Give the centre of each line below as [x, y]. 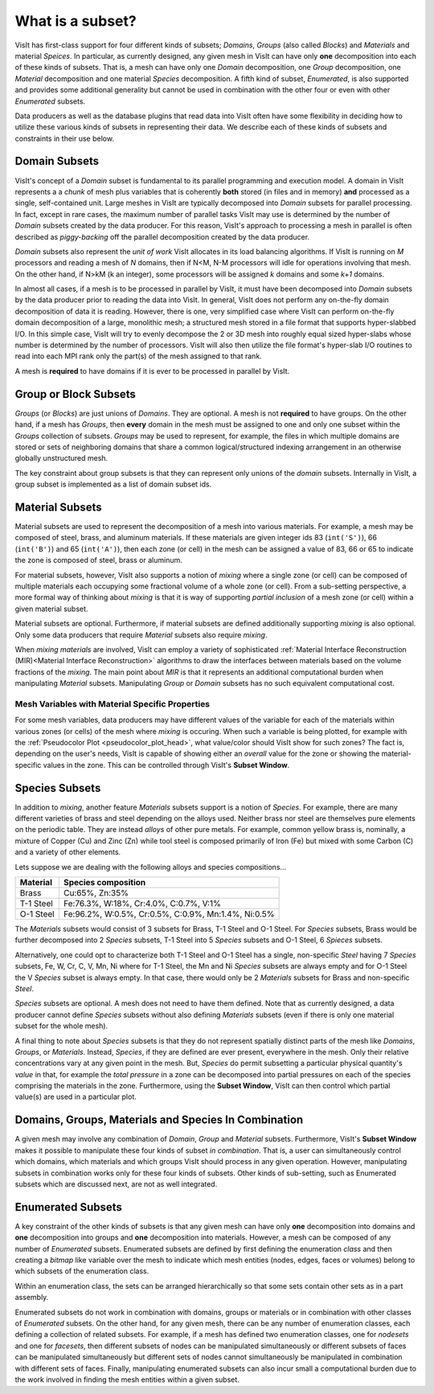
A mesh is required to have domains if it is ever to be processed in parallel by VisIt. [152, 371]
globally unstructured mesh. [61, 458]
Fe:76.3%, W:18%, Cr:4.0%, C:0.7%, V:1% [142, 904]
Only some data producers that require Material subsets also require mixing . [141, 634]
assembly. [32, 1298]
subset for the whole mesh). [61, 1026]
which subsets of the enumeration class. [82, 1271]
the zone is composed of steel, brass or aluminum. [98, 560]
